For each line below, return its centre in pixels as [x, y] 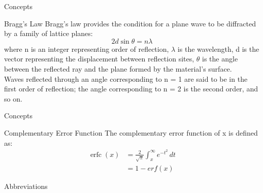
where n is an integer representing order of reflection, [87, 49]
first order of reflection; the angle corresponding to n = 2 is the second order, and [131, 89]
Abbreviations [26, 186]
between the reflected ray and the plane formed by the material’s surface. [118, 68]
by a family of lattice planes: [48, 33]
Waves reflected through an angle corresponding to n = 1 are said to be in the [126, 78]
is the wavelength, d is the [218, 49]
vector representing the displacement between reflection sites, [99, 59]
